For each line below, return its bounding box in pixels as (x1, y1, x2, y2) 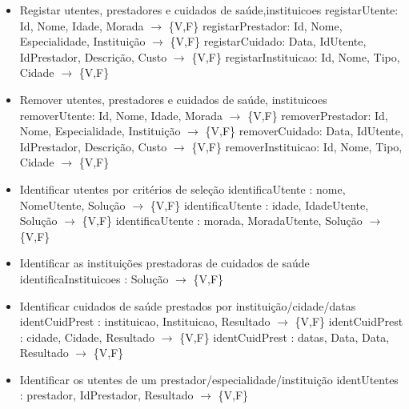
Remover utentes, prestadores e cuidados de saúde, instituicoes (19, 90, 327, 107)
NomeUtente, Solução (19, 196, 126, 213)
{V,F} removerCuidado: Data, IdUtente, (205, 122, 403, 139)
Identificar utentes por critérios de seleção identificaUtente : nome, (19, 180, 346, 197)
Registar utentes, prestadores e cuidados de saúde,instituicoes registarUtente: (19, 2, 399, 18)
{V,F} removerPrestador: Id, (247, 106, 388, 123)
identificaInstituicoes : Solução (19, 270, 169, 287)
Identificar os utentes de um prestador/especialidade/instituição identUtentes (19, 371, 399, 387)
